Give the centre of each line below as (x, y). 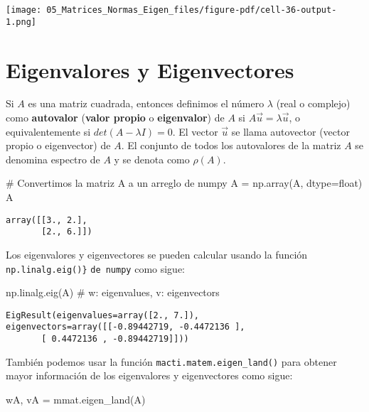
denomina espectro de (53, 159)
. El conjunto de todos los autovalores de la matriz (231, 145)
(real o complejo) (313, 103)
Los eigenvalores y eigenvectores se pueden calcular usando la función (157, 254)
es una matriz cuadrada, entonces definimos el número (146, 103)
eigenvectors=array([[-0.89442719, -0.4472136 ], (125, 327)
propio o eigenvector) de (58, 145)
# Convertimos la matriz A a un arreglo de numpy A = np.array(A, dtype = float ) (184, 183)
